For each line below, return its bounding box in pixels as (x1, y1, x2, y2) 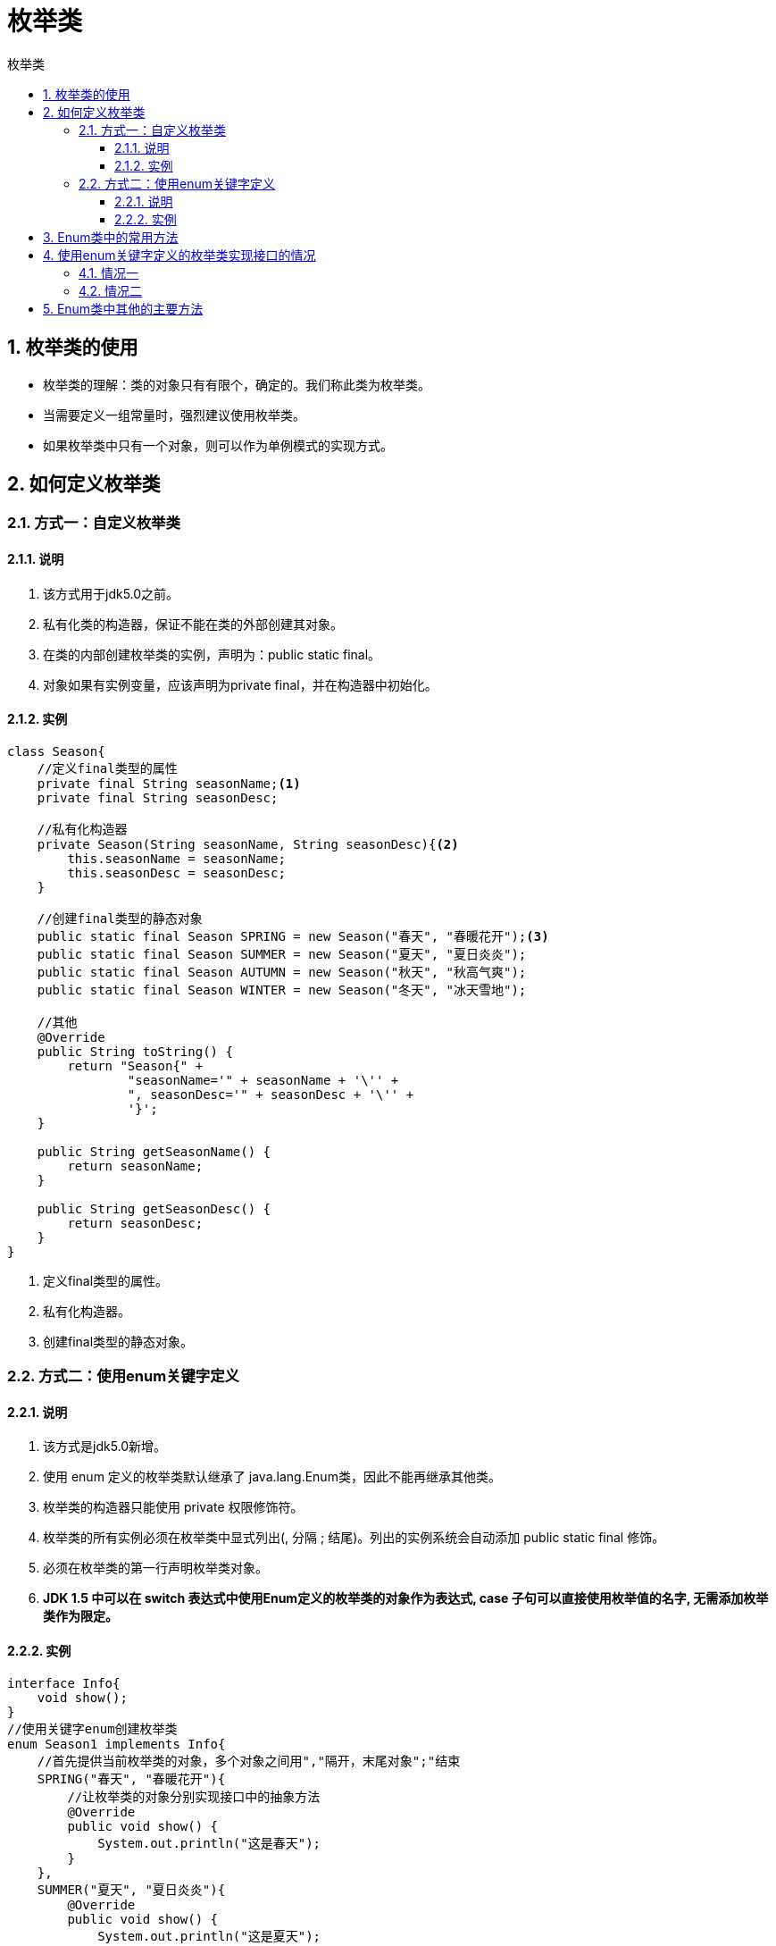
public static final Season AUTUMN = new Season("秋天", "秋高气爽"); (37, 964, 527, 979)
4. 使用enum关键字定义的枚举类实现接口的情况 (43, 247, 316, 263)
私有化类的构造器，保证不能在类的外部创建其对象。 (43, 616, 343, 632)
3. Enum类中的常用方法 (43, 229, 179, 245)
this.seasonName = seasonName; (67, 851, 286, 866)
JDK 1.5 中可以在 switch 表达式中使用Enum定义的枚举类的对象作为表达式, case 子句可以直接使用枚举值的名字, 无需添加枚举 (43, 1590, 769, 1606)
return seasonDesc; (67, 1215, 204, 1230)
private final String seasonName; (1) (37, 776, 301, 791)
